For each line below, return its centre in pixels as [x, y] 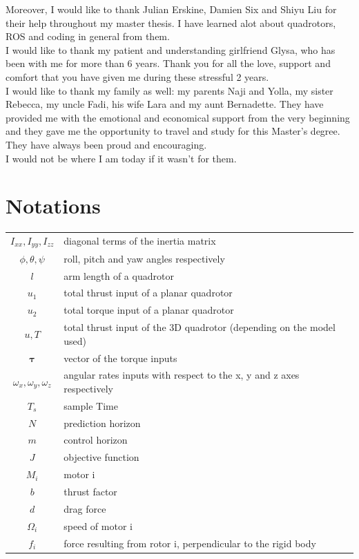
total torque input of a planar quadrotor [149, 310]
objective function [101, 457]
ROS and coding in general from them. [88, 36]
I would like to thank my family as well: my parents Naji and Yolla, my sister [169, 90]
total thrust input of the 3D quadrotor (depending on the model [200, 327]
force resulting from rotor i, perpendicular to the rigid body [190, 543]
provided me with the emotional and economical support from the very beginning [178, 117]
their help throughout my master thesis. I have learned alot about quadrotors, [171, 22]
